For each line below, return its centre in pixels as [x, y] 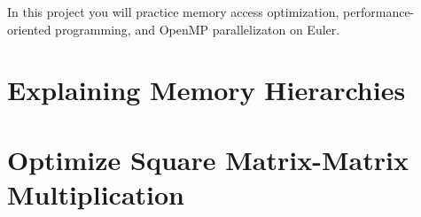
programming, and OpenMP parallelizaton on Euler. [198, 29]
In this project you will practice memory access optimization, [173, 12]
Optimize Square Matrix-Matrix [208, 159]
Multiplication [96, 194]
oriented [29, 29]
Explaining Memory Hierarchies [207, 90]
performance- [379, 12]
